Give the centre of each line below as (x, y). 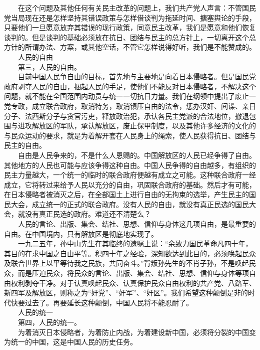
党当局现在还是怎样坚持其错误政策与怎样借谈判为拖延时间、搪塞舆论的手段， (130, 17)
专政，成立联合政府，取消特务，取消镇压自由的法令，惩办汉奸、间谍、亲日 (133, 106)
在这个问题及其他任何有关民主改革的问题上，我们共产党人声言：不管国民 (137, 8)
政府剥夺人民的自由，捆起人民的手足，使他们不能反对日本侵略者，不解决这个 (130, 86)
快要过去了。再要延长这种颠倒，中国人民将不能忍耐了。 (102, 302)
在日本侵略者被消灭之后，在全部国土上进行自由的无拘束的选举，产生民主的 (126, 194)
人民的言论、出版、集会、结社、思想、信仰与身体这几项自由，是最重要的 (137, 224)
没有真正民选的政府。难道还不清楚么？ (88, 214)
